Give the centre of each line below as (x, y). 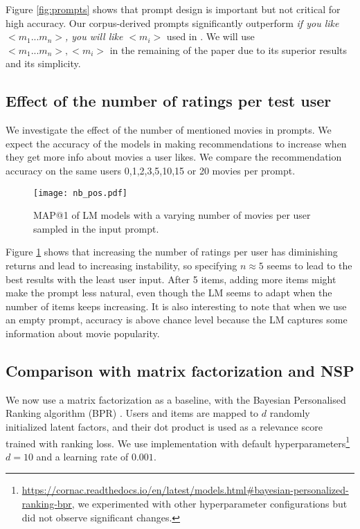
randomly (290, 413)
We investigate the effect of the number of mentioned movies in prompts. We (169, 130)
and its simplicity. (43, 63)
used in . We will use (210, 36)
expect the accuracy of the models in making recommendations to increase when (176, 143)
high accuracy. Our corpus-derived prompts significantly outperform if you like (172, 23)
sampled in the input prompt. (96, 228)
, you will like (94, 36)
